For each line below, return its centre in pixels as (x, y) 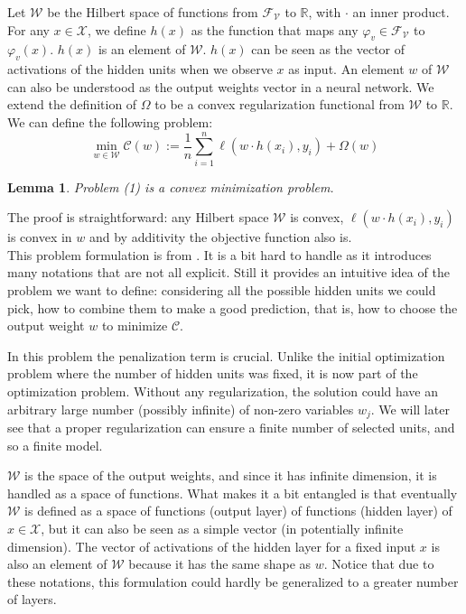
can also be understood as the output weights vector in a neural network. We (221, 86)
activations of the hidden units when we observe (140, 69)
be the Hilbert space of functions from (153, 12)
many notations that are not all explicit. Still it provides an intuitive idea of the (228, 272)
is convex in (40, 237)
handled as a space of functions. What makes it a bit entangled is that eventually (233, 493)
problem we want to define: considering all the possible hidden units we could (222, 290)
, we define (116, 29)
